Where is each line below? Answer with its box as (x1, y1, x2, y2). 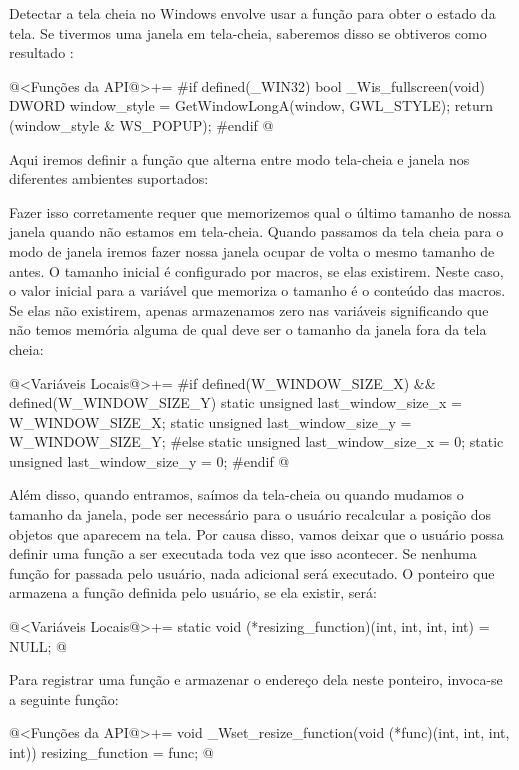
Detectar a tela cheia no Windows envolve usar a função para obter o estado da (9, 3, 496, 23)
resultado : (9, 42, 74, 63)
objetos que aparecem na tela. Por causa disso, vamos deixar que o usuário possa (9, 523, 504, 544)
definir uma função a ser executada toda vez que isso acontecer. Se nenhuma (9, 543, 477, 564)
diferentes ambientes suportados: (9, 168, 209, 189)
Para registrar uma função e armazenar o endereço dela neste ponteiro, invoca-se (9, 669, 503, 690)
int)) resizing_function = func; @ (9, 742, 214, 762)
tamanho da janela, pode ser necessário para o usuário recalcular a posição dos (9, 504, 492, 525)
